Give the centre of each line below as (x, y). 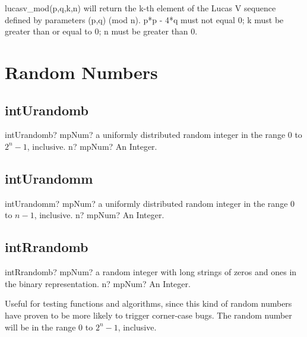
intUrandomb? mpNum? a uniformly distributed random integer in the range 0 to (153, 135)
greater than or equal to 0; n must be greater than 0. (101, 31)
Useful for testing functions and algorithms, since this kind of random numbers (148, 303)
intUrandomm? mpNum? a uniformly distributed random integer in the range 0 (150, 203)
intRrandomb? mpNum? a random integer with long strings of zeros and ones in (151, 272)
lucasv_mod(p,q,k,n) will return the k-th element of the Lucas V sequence (140, 8)
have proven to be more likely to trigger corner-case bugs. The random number (148, 315)
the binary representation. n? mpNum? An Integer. (98, 283)
